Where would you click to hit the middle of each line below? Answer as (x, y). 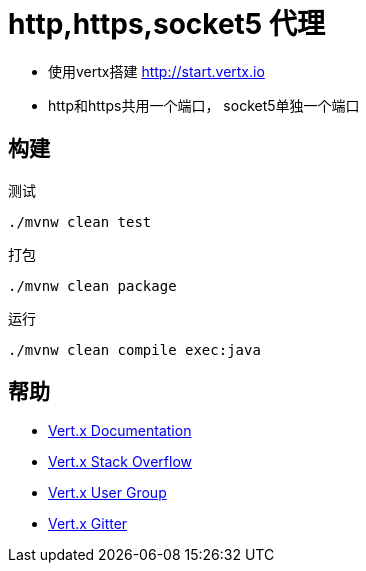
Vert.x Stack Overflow (120, 462)
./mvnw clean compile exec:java (134, 349)
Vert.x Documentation (120, 431)
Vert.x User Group (107, 493)
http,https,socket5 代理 (166, 24)
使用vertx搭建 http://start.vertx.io (156, 71)
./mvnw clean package (92, 285)
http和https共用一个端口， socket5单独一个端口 (204, 105)
